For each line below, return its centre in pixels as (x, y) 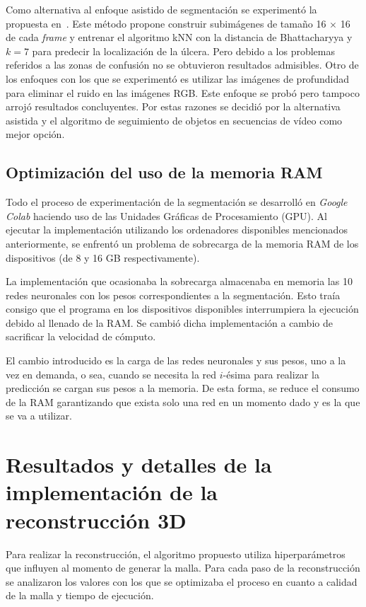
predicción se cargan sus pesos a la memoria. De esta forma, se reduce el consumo (183, 388)
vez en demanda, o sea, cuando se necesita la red (111, 374)
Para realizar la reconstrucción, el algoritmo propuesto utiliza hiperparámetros (176, 554)
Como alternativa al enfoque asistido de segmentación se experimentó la (161, 9)
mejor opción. (35, 134)
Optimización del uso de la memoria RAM (164, 172)
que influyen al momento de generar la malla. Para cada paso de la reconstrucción (183, 568)
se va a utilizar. (39, 416)
